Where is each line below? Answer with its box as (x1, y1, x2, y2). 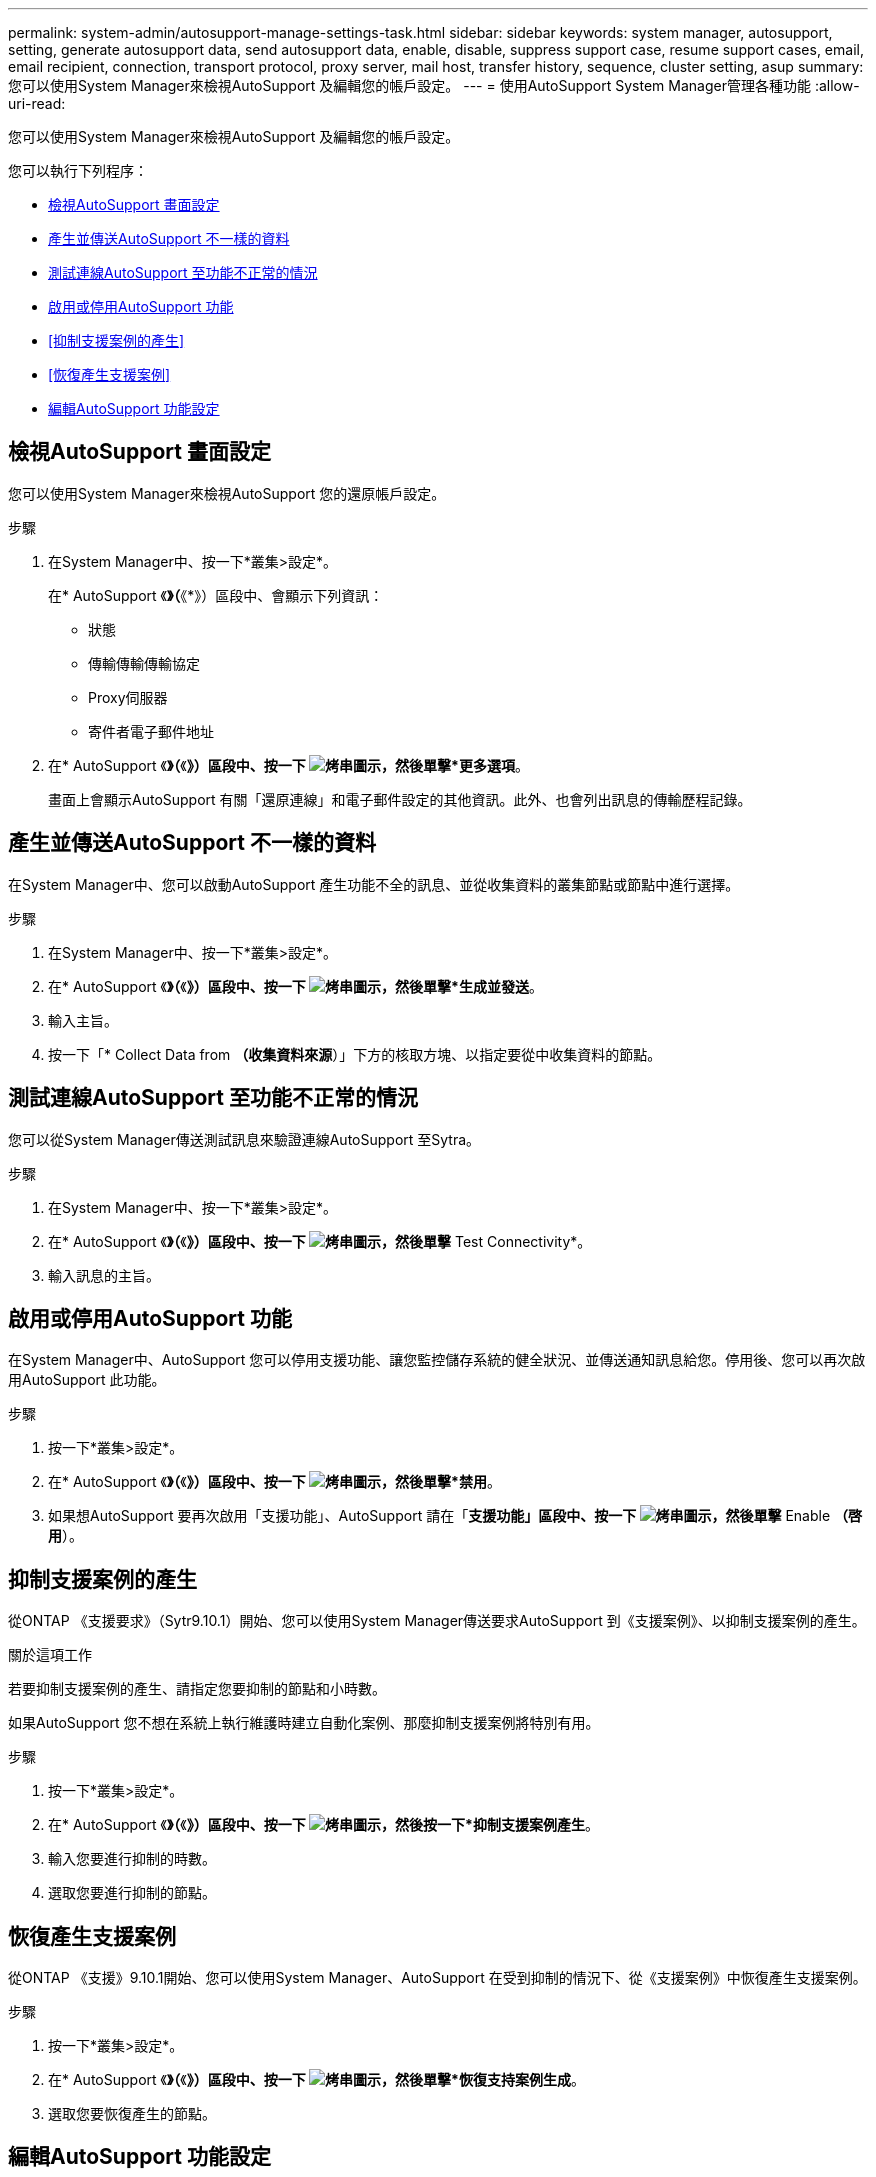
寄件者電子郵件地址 (88, 722, 214, 740)
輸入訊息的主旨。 (48, 1266, 160, 1284)
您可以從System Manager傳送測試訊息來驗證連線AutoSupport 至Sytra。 (8, 1130, 481, 1148)
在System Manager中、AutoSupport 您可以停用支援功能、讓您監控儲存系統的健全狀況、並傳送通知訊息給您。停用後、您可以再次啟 (8, 1351, 866, 1369)
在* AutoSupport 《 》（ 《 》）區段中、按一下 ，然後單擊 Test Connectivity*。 (48, 1232, 592, 1250)
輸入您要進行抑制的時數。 (48, 1850, 216, 1868)
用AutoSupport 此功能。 (8, 1371, 166, 1389)
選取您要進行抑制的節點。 (48, 1884, 216, 1902)
